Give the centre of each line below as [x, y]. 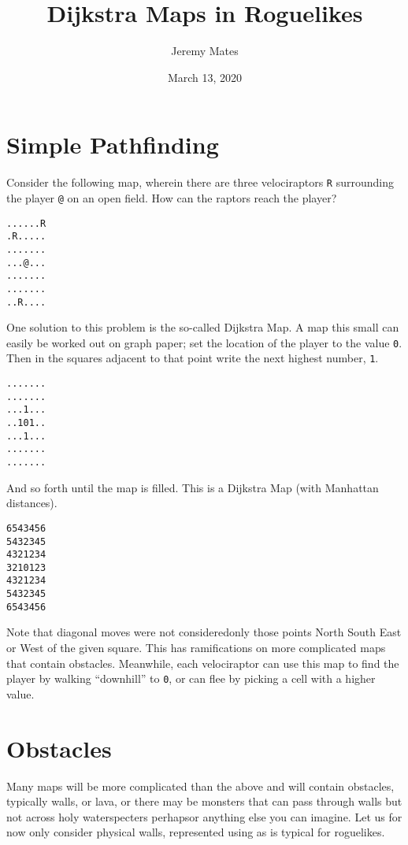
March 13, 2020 [205, 77]
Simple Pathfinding [113, 145]
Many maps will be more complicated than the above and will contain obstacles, [200, 786]
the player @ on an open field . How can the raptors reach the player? [172, 197]
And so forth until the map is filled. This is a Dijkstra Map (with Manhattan [193, 487]
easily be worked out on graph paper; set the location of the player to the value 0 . [204, 342]
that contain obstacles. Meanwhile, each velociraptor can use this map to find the [203, 663]
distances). [32, 503]
